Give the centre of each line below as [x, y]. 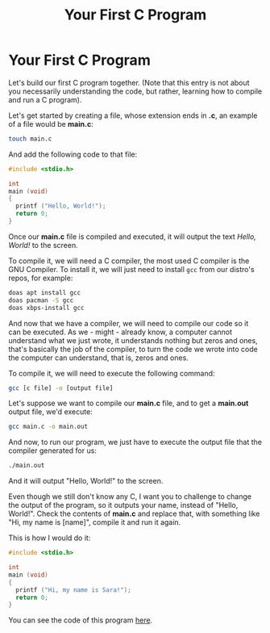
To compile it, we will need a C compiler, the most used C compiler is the [129, 261]
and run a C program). [45, 99]
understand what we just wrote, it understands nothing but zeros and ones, [133, 340]
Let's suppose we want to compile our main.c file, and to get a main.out [129, 403]
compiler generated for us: [52, 451]
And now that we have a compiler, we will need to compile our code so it [129, 323]
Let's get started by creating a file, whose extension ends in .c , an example [133, 115]
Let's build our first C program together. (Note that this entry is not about [129, 82]
